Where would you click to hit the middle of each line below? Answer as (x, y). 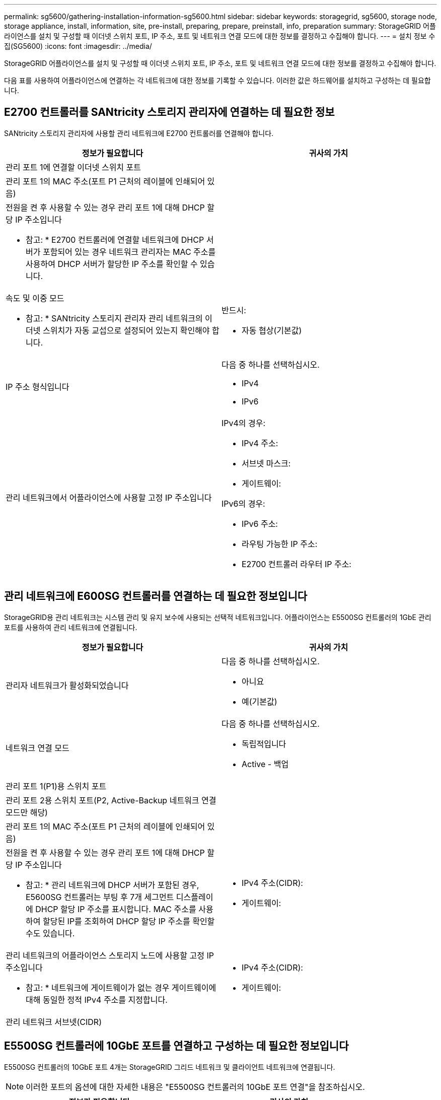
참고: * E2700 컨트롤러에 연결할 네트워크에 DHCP (115, 239)
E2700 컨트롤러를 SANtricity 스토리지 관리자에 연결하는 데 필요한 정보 (169, 112)
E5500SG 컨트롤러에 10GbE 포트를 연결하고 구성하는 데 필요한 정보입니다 (176, 1046)
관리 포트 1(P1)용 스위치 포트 (56, 786)
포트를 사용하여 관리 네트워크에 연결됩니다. (71, 627)
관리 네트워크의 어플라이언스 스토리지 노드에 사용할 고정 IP (110, 955)
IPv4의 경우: (244, 423)
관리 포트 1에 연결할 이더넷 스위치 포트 (73, 167)
